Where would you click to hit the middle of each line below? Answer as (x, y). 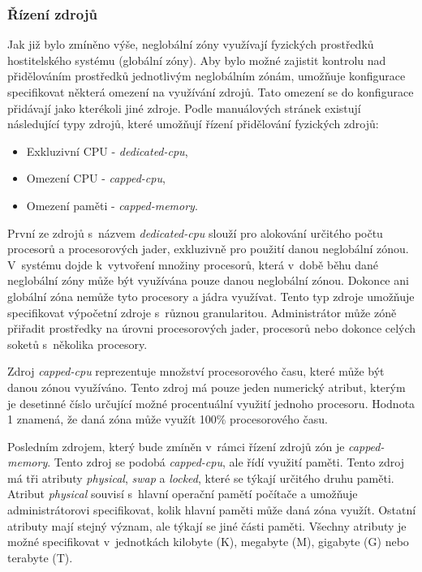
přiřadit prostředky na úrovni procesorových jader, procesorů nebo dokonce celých (212, 328)
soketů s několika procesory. (78, 344)
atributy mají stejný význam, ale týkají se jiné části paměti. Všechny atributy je (207, 525)
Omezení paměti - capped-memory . (112, 205)
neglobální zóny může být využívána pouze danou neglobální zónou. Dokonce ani (208, 280)
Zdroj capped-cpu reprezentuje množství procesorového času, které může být (196, 371)
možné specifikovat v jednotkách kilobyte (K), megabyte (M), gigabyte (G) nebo (208, 542)
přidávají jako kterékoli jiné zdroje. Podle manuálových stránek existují (184, 108)
